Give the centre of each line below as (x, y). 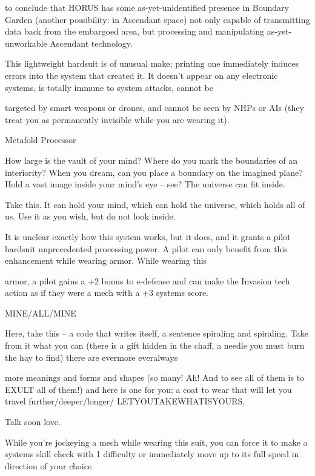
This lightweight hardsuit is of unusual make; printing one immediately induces (152, 63)
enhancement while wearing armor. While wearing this (106, 260)
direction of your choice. (50, 465)
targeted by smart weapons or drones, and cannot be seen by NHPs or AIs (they (154, 108)
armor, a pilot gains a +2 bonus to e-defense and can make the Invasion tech (148, 280)
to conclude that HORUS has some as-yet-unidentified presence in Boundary (147, 7)
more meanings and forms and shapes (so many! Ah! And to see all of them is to (155, 377)
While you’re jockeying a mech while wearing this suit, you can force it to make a (156, 442)
